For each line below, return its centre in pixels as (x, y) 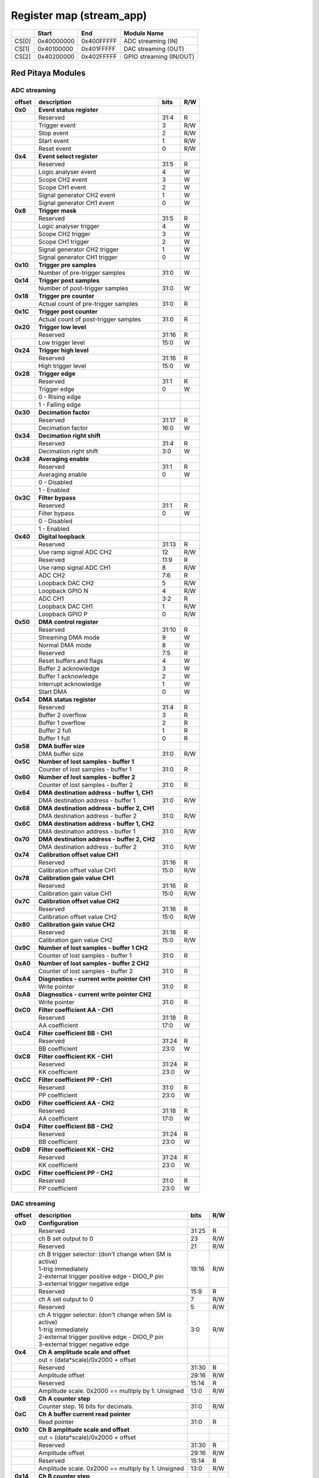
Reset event (55, 149)
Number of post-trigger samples (84, 289)
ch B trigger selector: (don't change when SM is (105, 1255)
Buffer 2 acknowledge (69, 669)
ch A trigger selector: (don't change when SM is (105, 1315)
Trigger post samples (69, 281)
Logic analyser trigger (69, 226)
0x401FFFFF (99, 48)
